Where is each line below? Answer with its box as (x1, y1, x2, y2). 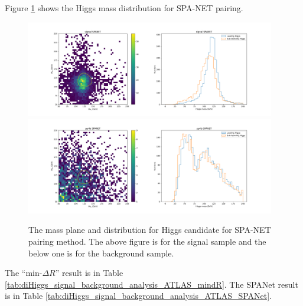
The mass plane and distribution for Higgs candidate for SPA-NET (28, 223, 271, 236)
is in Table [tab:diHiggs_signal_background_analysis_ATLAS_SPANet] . (5, 289, 272, 302)
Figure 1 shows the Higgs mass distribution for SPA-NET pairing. (5, 2, 243, 14)
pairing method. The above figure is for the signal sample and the (28, 235, 266, 248)
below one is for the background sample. (28, 246, 174, 259)
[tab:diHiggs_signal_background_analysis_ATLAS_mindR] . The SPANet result (5, 278, 298, 290)
